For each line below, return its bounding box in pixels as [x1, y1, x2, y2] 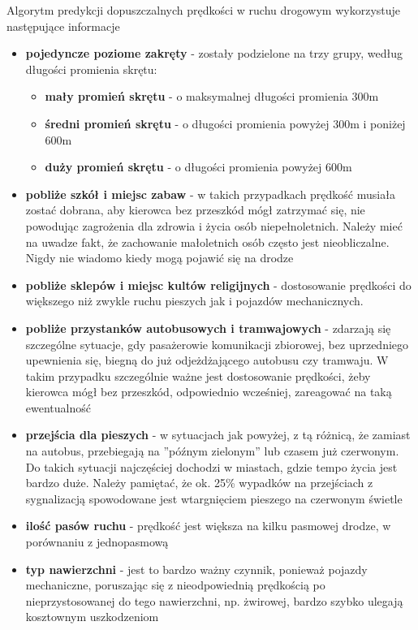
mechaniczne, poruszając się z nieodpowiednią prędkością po [25, 576, 325, 593]
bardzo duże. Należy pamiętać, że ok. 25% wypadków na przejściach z [25, 474, 373, 491]
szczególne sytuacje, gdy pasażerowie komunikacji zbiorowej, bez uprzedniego [25, 335, 409, 352]
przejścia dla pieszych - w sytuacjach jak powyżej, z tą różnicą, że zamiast [25, 426, 411, 443]
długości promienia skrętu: [25, 60, 157, 77]
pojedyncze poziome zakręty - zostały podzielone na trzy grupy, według [25, 45, 403, 62]
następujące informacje [6, 17, 120, 34]
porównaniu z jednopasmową [25, 533, 169, 550]
